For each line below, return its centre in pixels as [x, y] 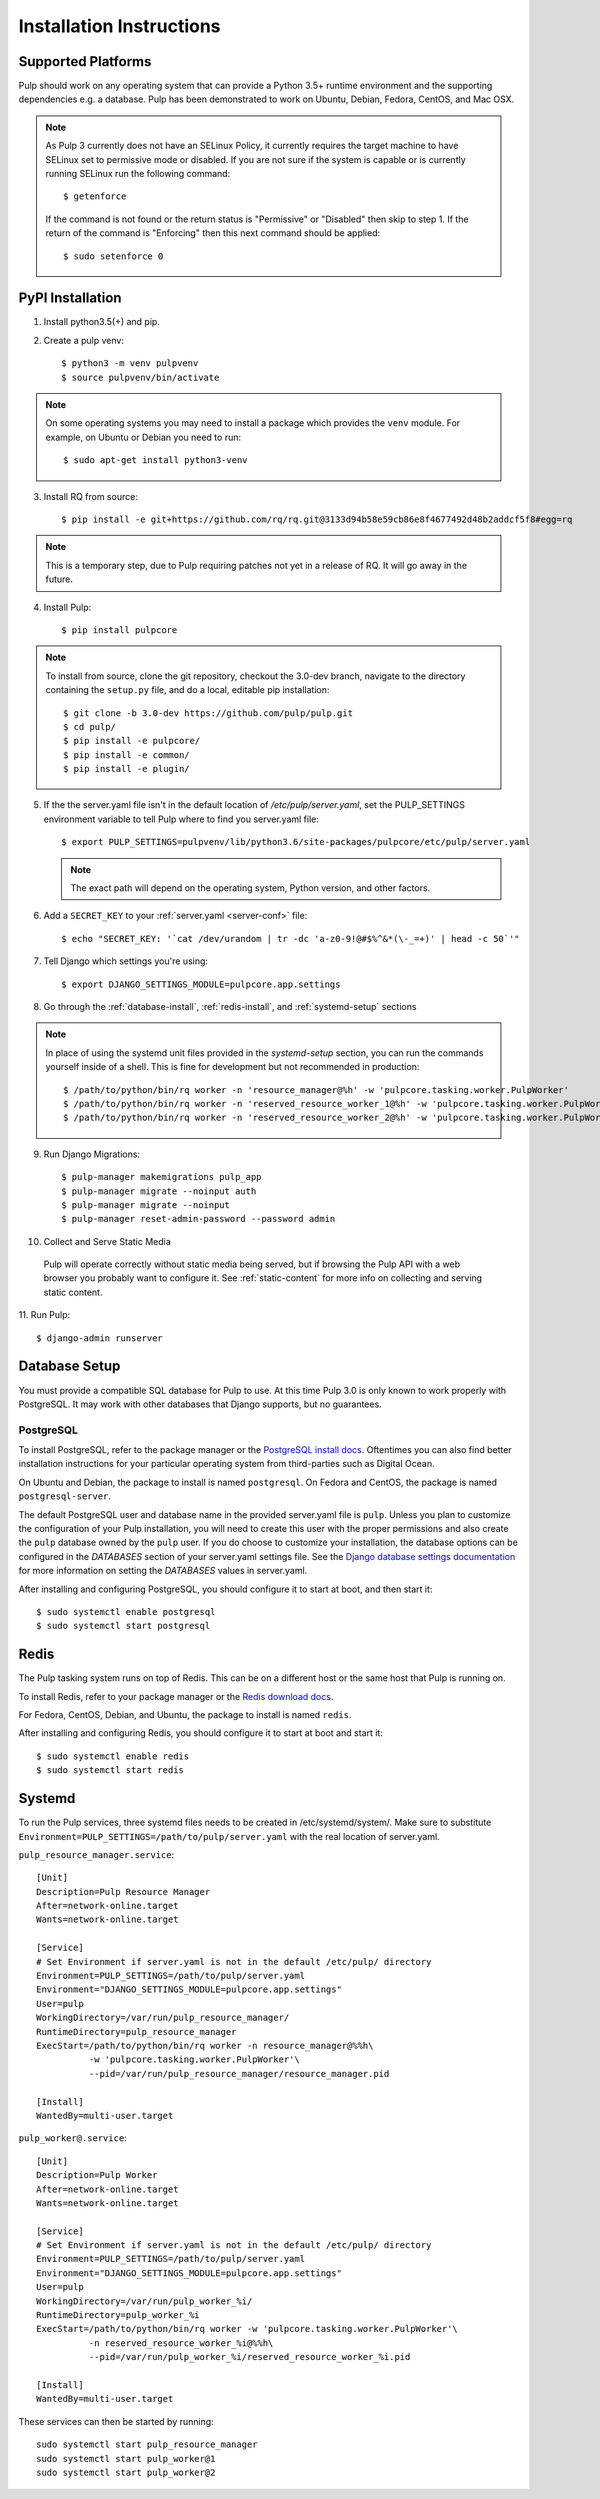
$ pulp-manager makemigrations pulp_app [161, 1177]
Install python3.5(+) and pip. [101, 322]
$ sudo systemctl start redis [110, 1770]
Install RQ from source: [91, 496]
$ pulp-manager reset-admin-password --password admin [198, 1219]
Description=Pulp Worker [97, 2175]
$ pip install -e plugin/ [126, 769]
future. [59, 579]
